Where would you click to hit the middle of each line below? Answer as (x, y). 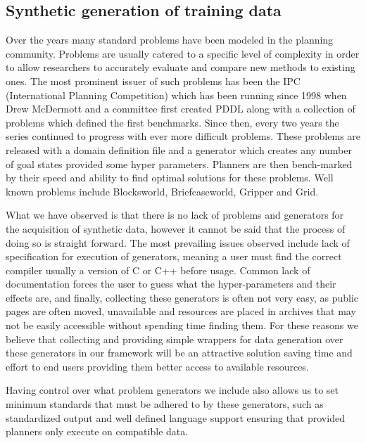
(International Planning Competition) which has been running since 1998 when (176, 95)
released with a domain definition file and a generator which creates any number (179, 149)
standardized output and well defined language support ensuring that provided (175, 417)
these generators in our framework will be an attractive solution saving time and (179, 353)
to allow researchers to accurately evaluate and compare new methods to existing (181, 67)
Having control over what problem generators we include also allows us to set (172, 390)
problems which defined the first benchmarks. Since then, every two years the (172, 122)
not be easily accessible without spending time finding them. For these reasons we (182, 325)
